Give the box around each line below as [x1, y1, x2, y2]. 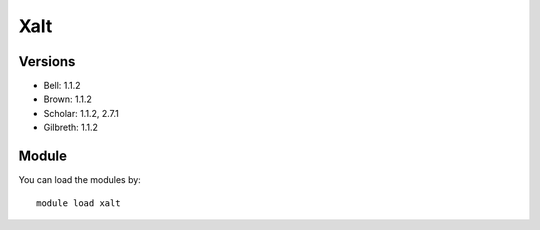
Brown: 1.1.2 [43, 93, 92, 105]
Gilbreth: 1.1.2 [43, 121, 99, 134]
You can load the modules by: [18, 174, 142, 186]
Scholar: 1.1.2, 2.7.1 [43, 107, 119, 119]
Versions [18, 53, 76, 70]
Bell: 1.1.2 [43, 80, 81, 92]
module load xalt [36, 197, 121, 209]
